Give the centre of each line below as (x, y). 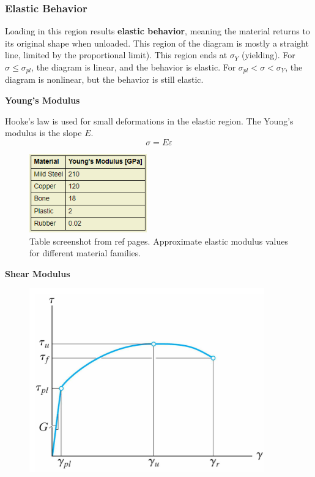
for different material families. (85, 253)
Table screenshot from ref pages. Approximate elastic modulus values (159, 241)
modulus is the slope (43, 133)
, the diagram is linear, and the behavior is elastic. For (134, 67)
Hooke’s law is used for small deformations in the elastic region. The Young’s (149, 120)
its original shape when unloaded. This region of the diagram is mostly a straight (157, 43)
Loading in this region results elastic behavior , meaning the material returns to (157, 31)
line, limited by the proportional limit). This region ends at (116, 55)
